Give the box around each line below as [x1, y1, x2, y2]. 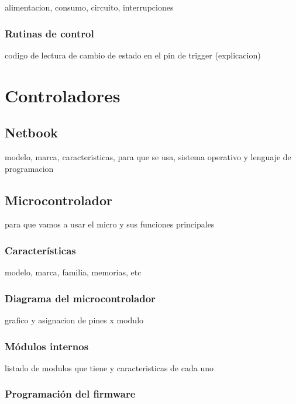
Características [5, 243, 76, 257]
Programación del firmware [5, 386, 136, 401]
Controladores [5, 83, 121, 107]
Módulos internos [5, 339, 89, 353]
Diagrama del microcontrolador [5, 291, 156, 305]
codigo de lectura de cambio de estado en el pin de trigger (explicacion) [5, 49, 261, 61]
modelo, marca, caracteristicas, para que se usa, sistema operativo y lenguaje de [5, 150, 291, 163]
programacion [5, 162, 54, 174]
